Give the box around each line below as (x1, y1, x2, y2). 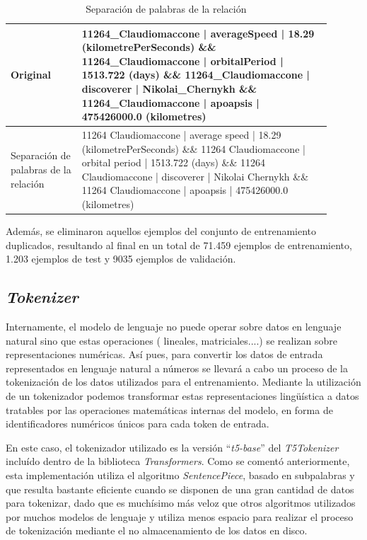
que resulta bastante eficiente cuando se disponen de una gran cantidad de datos (6, 481, 354, 496)
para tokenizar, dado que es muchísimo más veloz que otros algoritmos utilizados (6, 495, 356, 510)
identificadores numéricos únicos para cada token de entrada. (6, 416, 269, 431)
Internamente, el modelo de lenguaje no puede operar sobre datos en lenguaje (6, 319, 342, 334)
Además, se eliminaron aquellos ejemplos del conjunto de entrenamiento (6, 224, 317, 239)
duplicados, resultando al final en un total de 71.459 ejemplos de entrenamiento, (6, 237, 352, 252)
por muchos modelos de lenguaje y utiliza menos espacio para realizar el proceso (6, 509, 354, 524)
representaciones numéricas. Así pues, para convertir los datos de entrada (6, 347, 323, 362)
